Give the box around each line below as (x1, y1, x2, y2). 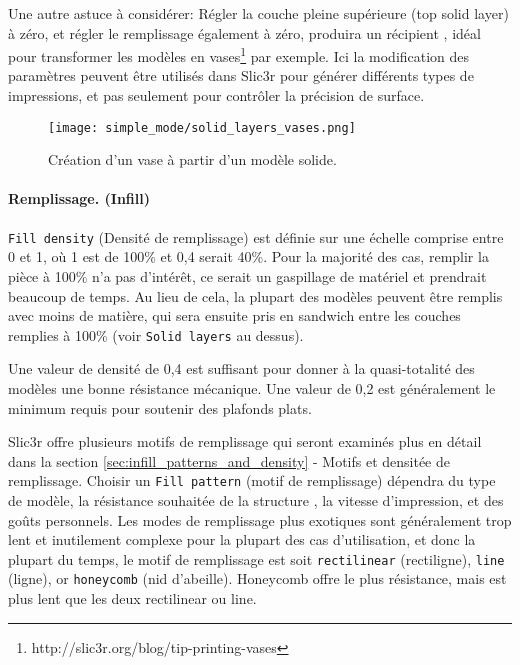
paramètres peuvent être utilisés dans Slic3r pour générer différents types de (8, 65, 474, 86)
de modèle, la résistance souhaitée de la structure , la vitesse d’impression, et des (8, 489, 504, 510)
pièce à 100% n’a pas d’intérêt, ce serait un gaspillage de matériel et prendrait (8, 265, 487, 286)
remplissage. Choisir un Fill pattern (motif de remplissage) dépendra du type (8, 470, 496, 491)
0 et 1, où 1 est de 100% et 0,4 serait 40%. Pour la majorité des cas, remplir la (8, 246, 489, 267)
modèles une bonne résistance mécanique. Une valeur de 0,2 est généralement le (8, 377, 496, 398)
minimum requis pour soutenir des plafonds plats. (8, 397, 312, 418)
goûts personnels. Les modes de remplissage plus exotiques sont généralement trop (8, 509, 512, 530)
